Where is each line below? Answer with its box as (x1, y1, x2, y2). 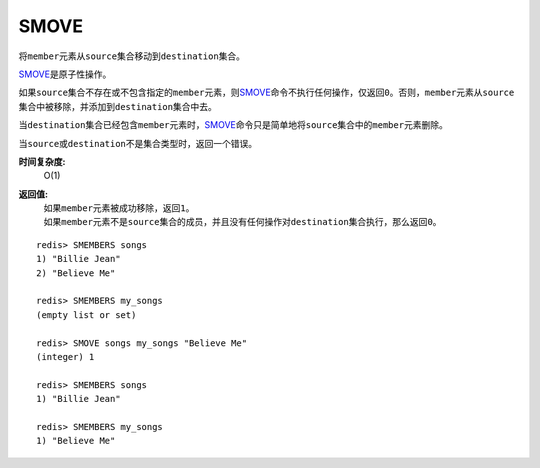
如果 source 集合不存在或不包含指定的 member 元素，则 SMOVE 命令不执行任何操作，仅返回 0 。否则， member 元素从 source (18, 86, 515, 99)
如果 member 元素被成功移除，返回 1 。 (43, 202, 195, 214)
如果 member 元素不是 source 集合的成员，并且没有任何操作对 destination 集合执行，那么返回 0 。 (43, 216, 442, 228)
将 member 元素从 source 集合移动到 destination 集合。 (18, 50, 245, 62)
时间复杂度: (18, 155, 66, 167)
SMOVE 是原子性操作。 (18, 68, 112, 80)
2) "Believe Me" (36, 267, 116, 279)
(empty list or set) (36, 309, 137, 320)
